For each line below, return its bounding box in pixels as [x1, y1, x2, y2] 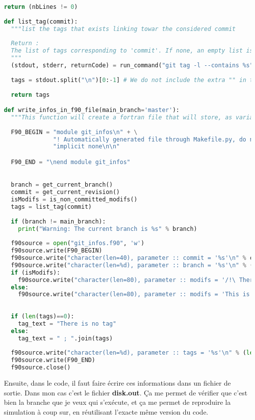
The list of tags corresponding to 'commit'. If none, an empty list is [11, 47, 254, 55]
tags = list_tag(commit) [11, 203, 92, 210]
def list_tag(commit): [4, 18, 78, 25]
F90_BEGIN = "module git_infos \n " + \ [11, 128, 138, 136]
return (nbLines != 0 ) [4, 3, 78, 10]
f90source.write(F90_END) [11, 357, 96, 364]
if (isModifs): [11, 269, 60, 276]
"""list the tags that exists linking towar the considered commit [11, 25, 236, 32]
